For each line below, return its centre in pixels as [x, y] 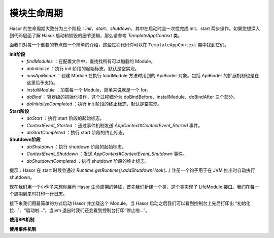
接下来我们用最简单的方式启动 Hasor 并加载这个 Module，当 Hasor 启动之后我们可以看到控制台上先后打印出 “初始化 [130, 203]
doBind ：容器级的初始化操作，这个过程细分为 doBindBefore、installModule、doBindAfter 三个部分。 [132, 97]
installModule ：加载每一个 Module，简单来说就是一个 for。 [89, 90]
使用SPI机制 [22, 220]
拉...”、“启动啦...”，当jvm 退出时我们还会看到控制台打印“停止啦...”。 [80, 210]
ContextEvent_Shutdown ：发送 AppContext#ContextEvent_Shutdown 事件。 [107, 154]
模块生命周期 [36, 13]
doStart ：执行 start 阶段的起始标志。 [65, 118]
